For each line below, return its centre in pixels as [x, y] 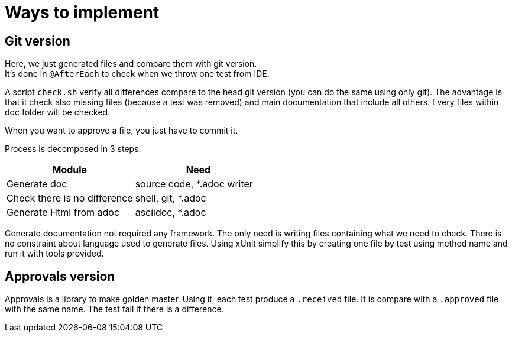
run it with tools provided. [54, 254]
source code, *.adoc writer [194, 184]
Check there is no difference [70, 198]
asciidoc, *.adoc [171, 213]
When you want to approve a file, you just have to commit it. [121, 131]
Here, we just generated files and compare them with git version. [131, 64]
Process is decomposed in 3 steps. [73, 149]
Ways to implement [82, 12]
